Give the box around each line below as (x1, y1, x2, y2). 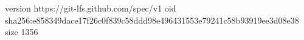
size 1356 (5, 25, 38, 38)
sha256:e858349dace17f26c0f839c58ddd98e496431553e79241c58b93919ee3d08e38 (5, 13, 299, 26)
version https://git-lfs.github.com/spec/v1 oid (5, 2, 176, 14)
